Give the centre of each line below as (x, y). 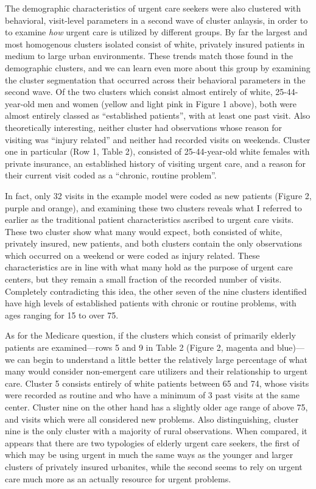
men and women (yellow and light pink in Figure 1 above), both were (167, 103)
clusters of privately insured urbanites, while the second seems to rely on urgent (154, 466)
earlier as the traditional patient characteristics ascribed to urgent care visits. (149, 220)
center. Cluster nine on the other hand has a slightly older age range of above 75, (156, 407)
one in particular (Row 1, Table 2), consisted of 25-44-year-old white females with (157, 151)
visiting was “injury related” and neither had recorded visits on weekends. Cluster (158, 139)
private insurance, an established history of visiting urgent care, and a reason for (155, 163)
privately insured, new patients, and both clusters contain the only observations (153, 243)
